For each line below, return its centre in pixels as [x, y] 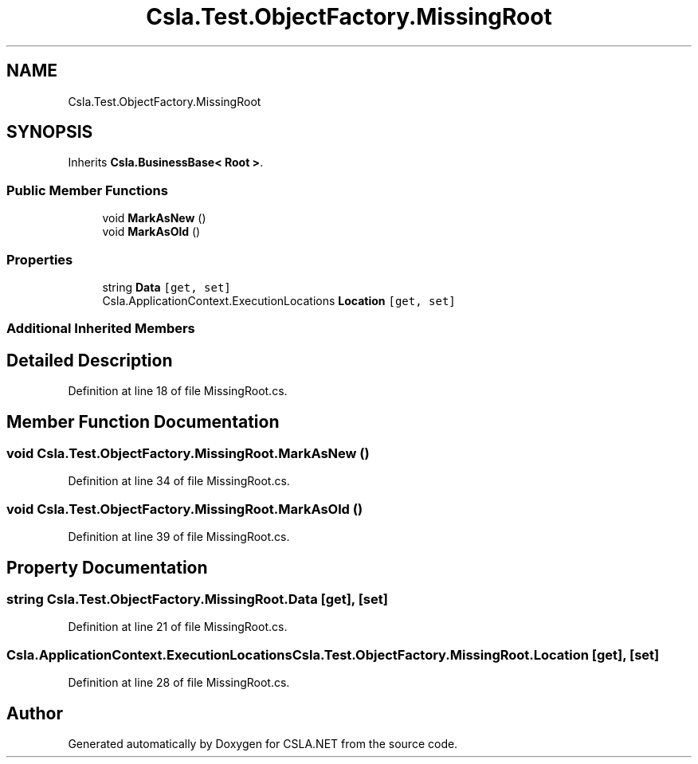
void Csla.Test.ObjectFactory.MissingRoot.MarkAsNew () [188, 453]
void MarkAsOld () [151, 232]
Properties [40, 259]
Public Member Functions [87, 190]
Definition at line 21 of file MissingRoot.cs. [178, 627]
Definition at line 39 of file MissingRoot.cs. [179, 537]
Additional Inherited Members [101, 329]
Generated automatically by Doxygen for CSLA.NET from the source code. [263, 743]
